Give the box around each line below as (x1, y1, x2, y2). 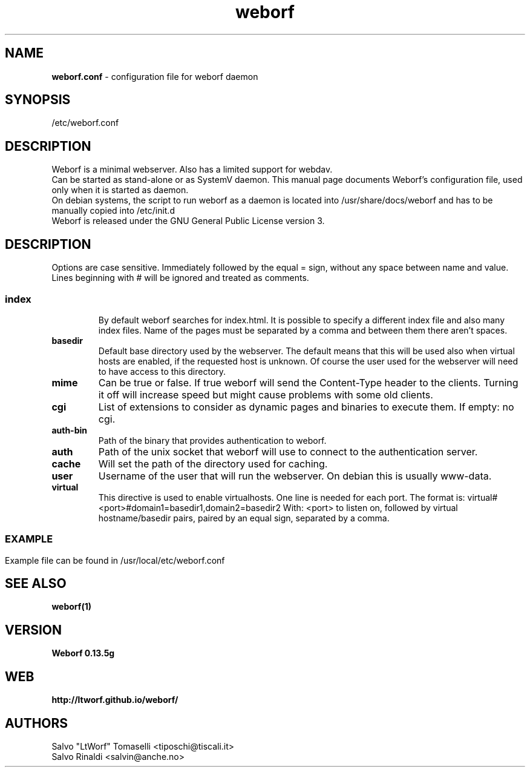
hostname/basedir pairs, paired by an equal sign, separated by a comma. (98, 512, 390, 523)
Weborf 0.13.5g (51, 648, 115, 659)
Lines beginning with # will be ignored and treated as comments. (51, 272, 309, 283)
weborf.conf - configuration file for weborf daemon (51, 71, 258, 82)
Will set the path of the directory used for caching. (98, 457, 328, 470)
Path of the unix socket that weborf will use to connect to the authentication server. (98, 445, 478, 458)
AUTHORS (5, 715, 68, 731)
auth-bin (51, 424, 87, 435)
